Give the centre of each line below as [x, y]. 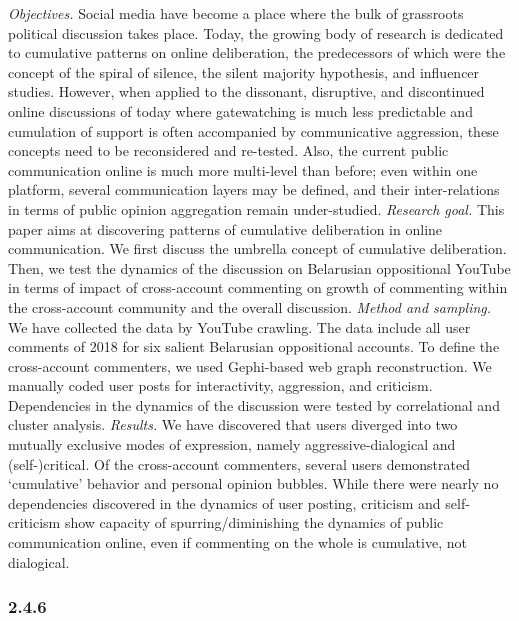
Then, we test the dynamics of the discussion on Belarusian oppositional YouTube [259, 267]
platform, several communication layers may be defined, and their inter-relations [254, 189]
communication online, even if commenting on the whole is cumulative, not [237, 542]
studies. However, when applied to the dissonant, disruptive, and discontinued [246, 91]
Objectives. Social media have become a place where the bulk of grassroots [236, 13]
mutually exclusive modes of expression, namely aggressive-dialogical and [232, 444]
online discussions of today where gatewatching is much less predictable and [240, 110]
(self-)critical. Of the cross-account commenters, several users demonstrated [239, 463]
